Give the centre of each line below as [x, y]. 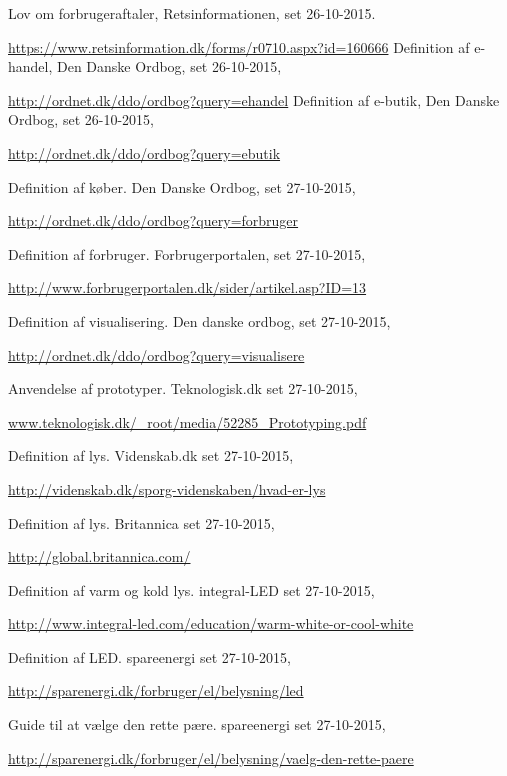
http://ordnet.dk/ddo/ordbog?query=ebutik [144, 152]
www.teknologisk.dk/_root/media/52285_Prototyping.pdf [187, 421]
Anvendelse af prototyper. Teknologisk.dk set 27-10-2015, [183, 388]
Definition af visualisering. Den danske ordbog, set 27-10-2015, [199, 320]
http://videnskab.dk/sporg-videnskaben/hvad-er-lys [167, 488]
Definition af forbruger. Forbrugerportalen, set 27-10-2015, [187, 253]
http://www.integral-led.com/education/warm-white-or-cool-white [211, 623]
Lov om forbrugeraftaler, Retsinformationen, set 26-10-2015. [192, 13]
